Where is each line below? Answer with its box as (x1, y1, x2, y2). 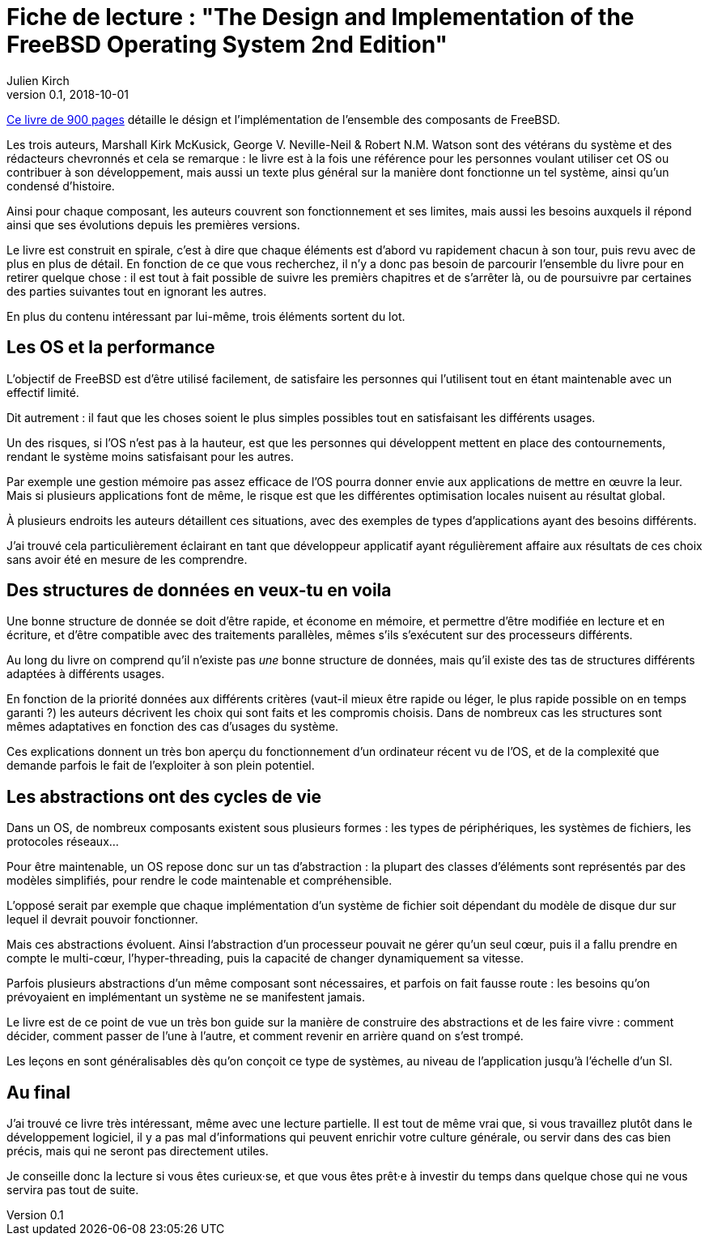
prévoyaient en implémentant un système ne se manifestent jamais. (6, 990, 366, 1005)
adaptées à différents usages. (6, 667, 165, 681)
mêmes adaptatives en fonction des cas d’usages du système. (6, 719, 339, 734)
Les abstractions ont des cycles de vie (6, 786, 322, 807)
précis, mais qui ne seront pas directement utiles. (6, 1144, 269, 1159)
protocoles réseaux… (6, 834, 119, 849)
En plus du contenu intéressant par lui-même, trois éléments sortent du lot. (6, 309, 405, 323)
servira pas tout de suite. (6, 1183, 139, 1197)
